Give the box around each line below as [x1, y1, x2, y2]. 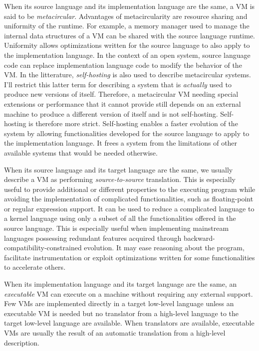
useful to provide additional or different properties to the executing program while [4, 183, 256, 194]
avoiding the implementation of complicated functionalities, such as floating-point [4, 193, 254, 204]
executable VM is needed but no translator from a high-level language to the [4, 308, 239, 318]
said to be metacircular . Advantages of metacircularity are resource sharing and [4, 10, 248, 21]
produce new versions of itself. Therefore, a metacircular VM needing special [4, 89, 239, 99]
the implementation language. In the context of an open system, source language [4, 49, 251, 60]
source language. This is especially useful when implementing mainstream [4, 223, 229, 233]
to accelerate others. [4, 262, 66, 272]
